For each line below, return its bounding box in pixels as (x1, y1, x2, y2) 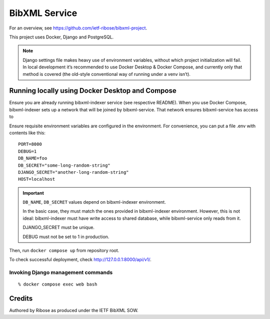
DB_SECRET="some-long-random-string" (18, 162, 111, 168)
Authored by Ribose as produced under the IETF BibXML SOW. (9, 308, 138, 314)
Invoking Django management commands (9, 269, 113, 276)
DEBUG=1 (18, 148, 37, 154)
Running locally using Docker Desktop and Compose (9, 86, 177, 95)
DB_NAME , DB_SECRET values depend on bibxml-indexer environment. (22, 199, 166, 205)
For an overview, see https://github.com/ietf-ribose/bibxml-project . (9, 25, 147, 31)
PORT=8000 (18, 141, 42, 147)
